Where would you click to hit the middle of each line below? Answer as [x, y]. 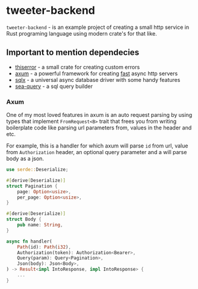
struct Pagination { [32, 186]
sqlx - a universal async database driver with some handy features [97, 79]
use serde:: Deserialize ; [37, 170]
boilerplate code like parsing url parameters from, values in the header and [99, 128]
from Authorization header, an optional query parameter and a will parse [97, 152]
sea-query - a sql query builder [54, 86]
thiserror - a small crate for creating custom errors [77, 67]
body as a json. [25, 159]
